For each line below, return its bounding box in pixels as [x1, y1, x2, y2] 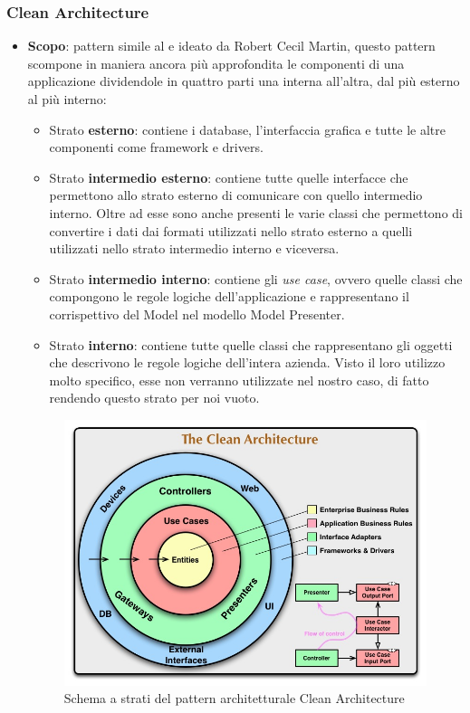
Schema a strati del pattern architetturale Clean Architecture [63, 689, 405, 708]
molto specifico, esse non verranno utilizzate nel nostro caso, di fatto [49, 370, 429, 389]
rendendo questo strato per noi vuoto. [49, 388, 260, 407]
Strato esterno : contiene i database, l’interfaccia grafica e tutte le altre [49, 119, 446, 138]
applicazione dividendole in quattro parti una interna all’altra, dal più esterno [27, 71, 460, 90]
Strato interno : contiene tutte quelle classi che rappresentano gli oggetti [49, 335, 453, 354]
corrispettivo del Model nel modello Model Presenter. [49, 304, 345, 323]
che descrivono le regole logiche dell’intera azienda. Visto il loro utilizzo [49, 353, 446, 372]
